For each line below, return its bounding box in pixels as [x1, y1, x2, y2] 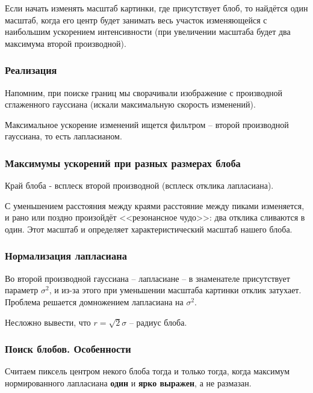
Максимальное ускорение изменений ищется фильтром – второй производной [5, 118, 289, 130]
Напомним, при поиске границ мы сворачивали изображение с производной [5, 86, 283, 99]
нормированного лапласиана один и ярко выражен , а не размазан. [5, 376, 252, 389]
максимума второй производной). [5, 37, 126, 49]
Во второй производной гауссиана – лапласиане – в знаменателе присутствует [5, 272, 290, 284]
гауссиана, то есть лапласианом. [5, 130, 122, 142]
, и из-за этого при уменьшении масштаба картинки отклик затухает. [49, 284, 302, 296]
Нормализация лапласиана [5, 248, 127, 263]
